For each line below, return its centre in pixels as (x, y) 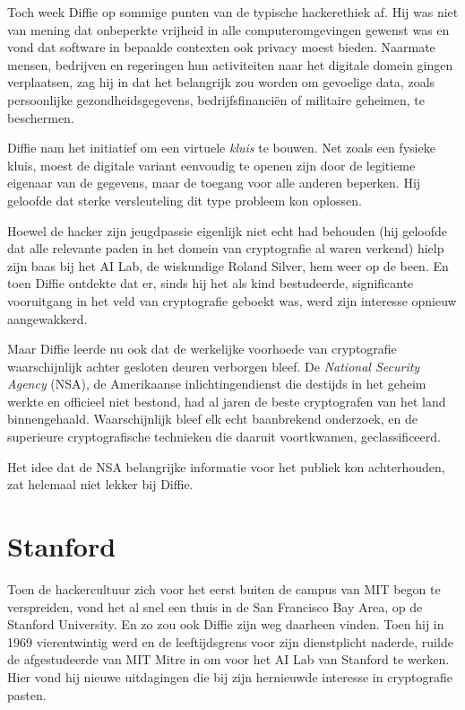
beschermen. (41, 117)
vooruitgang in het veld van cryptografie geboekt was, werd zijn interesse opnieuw (232, 300)
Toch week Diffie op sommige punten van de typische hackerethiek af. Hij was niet (233, 12)
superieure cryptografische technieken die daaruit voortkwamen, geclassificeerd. (224, 437)
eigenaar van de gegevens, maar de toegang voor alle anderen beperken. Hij (214, 183)
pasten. (27, 694)
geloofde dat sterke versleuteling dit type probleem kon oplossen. (185, 200)
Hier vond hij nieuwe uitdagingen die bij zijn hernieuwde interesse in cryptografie (230, 676)
